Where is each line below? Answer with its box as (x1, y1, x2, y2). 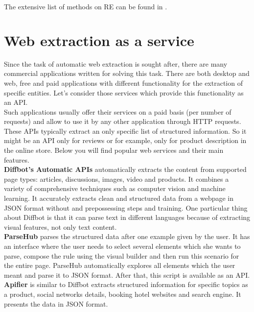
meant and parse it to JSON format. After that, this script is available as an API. (4, 269, 250, 280)
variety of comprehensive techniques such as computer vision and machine (4, 183, 226, 193)
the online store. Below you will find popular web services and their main (4, 145, 224, 155)
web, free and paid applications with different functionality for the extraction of (4, 77, 243, 88)
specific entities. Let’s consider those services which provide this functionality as (4, 87, 244, 97)
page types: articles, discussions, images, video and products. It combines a (4, 173, 229, 184)
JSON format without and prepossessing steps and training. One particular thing (4, 202, 248, 213)
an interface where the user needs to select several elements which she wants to (4, 241, 241, 251)
